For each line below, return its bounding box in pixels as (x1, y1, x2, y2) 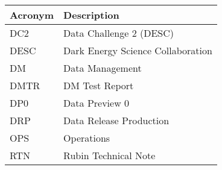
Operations (63, 131, 110, 145)
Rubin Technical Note (63, 148, 156, 162)
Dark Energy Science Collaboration (63, 43, 212, 57)
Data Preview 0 (63, 96, 130, 110)
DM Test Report (63, 78, 134, 92)
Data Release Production (63, 113, 170, 127)
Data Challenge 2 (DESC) (63, 26, 174, 40)
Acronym (10, 8, 54, 22)
